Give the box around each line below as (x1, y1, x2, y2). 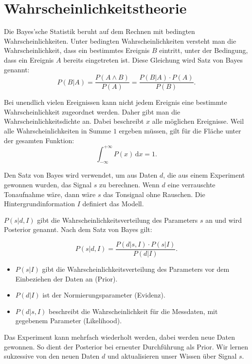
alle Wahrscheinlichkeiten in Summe (4, 125, 111, 135)
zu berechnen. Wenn (99, 180, 160, 190)
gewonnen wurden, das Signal (4, 180, 92, 190)
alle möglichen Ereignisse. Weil (152, 116, 244, 126)
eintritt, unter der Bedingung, (159, 45, 248, 55)
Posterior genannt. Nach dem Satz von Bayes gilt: (4, 224, 152, 234)
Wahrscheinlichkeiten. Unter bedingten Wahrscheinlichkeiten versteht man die (4, 35, 236, 46)
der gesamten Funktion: (4, 135, 74, 145)
